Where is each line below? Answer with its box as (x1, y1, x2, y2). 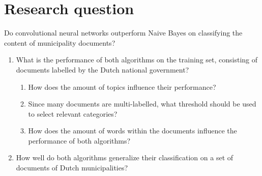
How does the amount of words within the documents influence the (28, 125, 237, 136)
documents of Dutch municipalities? (16, 162, 128, 173)
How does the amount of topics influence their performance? (28, 81, 216, 92)
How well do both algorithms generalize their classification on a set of (16, 152, 234, 163)
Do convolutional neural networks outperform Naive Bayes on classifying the (4, 27, 243, 38)
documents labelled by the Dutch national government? (16, 64, 189, 75)
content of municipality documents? (4, 37, 115, 48)
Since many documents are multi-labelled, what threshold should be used (28, 98, 256, 109)
